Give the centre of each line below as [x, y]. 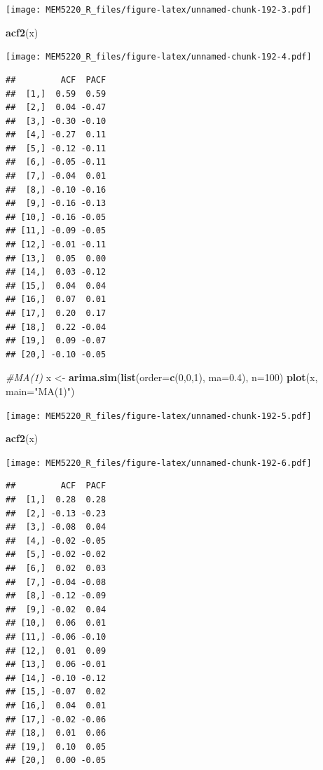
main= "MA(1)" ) [40, 391]
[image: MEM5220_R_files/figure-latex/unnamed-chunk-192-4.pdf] [159, 57]
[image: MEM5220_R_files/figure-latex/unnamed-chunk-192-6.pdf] [159, 463]
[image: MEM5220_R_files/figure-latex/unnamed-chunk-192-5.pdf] [159, 416]
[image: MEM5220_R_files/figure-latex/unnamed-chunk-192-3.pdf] [159, 10]
